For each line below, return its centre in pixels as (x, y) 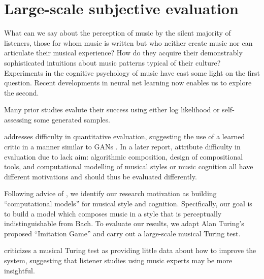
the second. (22, 92)
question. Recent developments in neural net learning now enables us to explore (128, 83)
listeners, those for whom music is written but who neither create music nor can (128, 42)
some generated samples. (72, 119)
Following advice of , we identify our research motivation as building (110, 193)
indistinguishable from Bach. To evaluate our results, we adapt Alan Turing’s (124, 223)
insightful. (20, 270)
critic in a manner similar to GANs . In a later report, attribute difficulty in (122, 147)
